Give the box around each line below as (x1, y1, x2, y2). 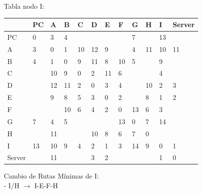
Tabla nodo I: (4, 1, 44, 11)
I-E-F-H (34, 180, 58, 191)
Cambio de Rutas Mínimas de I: (4, 171, 99, 181)
